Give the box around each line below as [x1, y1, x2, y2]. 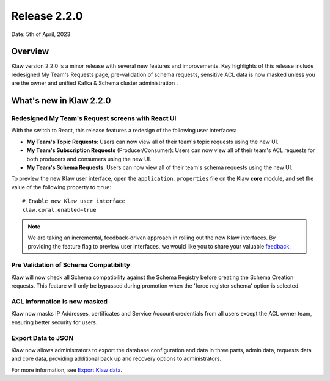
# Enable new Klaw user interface [22, 198, 125, 205]
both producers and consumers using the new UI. [26, 155, 152, 162]
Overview [11, 46, 50, 57]
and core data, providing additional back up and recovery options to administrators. [11, 355, 222, 363]
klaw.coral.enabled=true [22, 206, 97, 213]
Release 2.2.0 [11, 9, 83, 23]
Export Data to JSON [11, 333, 74, 342]
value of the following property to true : [11, 183, 112, 191]
